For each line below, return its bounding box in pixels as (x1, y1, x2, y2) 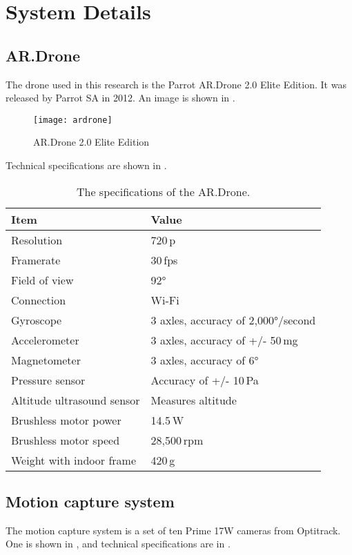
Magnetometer (11, 351, 81, 368)
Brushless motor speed (11, 431, 120, 448)
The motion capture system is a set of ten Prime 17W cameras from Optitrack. (6, 523, 341, 537)
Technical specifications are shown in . (6, 158, 167, 173)
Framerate (11, 251, 61, 268)
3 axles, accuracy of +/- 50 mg (150, 331, 298, 348)
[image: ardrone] (33, 115, 113, 125)
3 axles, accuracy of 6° (150, 351, 259, 368)
